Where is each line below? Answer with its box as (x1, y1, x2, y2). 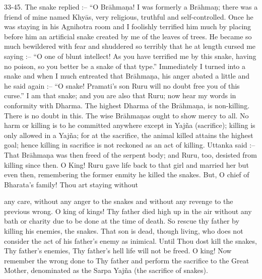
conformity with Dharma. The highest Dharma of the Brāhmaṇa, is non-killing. (4, 100, 250, 110)
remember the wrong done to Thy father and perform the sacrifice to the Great (4, 255, 249, 265)
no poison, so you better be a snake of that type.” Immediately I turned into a (4, 60, 246, 71)
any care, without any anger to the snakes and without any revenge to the (4, 196, 233, 206)
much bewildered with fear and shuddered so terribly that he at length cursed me (4, 41, 256, 51)
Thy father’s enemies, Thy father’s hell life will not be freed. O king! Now (4, 245, 232, 256)
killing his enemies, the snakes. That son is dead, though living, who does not (4, 226, 243, 236)
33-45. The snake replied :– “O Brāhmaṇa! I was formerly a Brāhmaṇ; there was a (4, 2, 258, 12)
